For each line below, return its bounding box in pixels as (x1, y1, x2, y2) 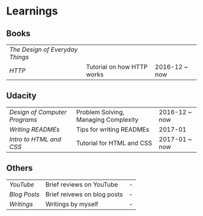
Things (9, 53, 29, 61)
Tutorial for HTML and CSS (76, 139, 152, 147)
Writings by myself (45, 200, 98, 208)
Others (6, 163, 33, 173)
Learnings (6, 4, 59, 18)
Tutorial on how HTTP (86, 63, 148, 71)
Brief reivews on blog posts (45, 190, 123, 199)
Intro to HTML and (9, 135, 62, 143)
